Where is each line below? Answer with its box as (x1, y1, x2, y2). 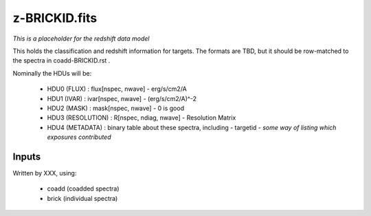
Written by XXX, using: (12, 169, 77, 177)
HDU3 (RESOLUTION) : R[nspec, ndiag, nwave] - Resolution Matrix (47, 114, 236, 122)
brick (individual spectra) (47, 194, 118, 202)
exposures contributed (47, 133, 111, 141)
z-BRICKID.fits (12, 10, 98, 25)
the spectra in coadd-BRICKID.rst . (12, 56, 111, 65)
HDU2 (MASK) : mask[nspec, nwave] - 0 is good (47, 104, 185, 112)
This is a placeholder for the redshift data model (12, 34, 150, 43)
